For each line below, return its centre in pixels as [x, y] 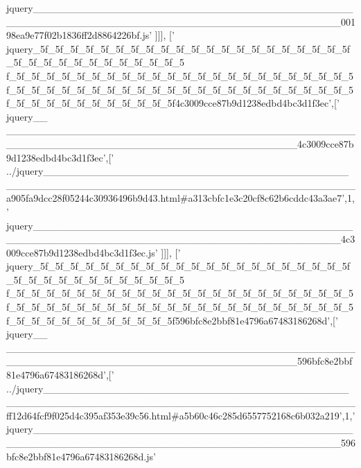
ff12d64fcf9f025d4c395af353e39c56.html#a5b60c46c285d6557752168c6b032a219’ [174, 415]
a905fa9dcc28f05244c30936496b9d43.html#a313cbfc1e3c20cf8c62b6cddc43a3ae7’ [176, 198]
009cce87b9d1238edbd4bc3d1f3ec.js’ [82, 252]
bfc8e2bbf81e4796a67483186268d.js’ [81, 456]
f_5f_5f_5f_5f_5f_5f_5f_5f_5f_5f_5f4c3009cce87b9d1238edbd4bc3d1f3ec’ [169, 103]
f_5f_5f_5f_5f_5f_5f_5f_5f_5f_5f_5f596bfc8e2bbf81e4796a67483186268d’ [168, 320]
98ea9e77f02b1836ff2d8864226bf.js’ [79, 35]
